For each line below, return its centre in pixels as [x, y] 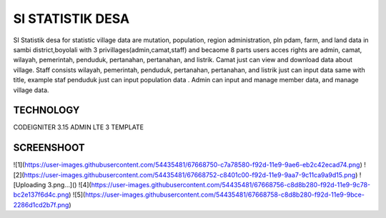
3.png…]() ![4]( [70, 185]
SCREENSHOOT [49, 148]
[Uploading [30, 185]
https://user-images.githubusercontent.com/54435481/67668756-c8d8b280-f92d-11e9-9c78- [231, 185]
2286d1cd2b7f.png [41, 204]
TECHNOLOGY [46, 110]
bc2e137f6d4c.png [41, 195]
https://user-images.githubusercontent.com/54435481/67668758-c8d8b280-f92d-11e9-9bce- [224, 195]
